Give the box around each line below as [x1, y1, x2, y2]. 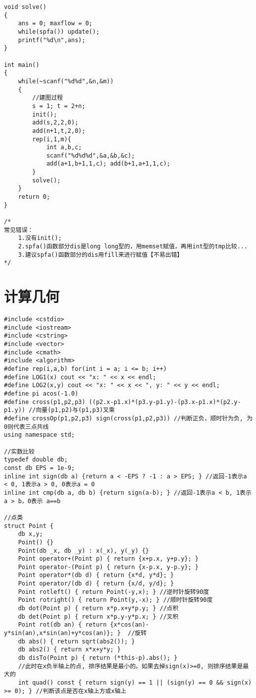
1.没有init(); [18, 234, 62, 242]
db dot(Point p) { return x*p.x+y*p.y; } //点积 [18, 605, 179, 612]
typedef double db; [4, 456, 68, 464]
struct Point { [4, 522, 54, 529]
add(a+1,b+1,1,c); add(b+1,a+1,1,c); [46, 160, 171, 168]
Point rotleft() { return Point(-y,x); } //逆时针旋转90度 [18, 588, 209, 595]
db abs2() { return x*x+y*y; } [18, 646, 121, 653]
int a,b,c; [46, 144, 82, 151]
